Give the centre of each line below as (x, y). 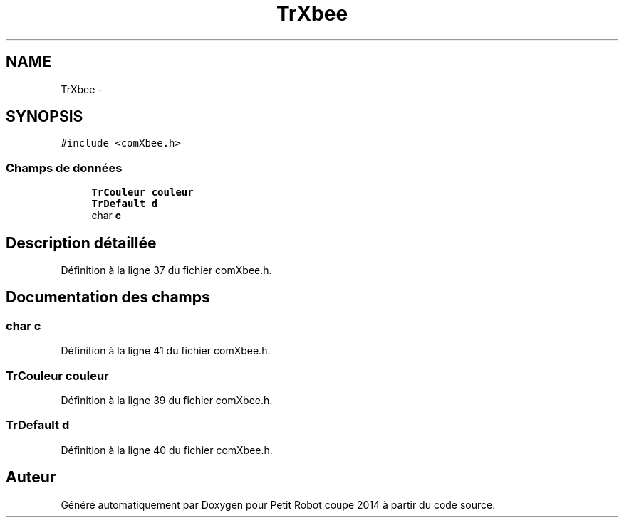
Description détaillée (81, 243)
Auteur (31, 477)
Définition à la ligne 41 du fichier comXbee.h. (166, 351)
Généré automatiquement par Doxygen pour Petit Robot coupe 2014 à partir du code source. (278, 504)
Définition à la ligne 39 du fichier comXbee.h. (167, 400)
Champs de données (64, 168)
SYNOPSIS (45, 117)
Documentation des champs (108, 297)
